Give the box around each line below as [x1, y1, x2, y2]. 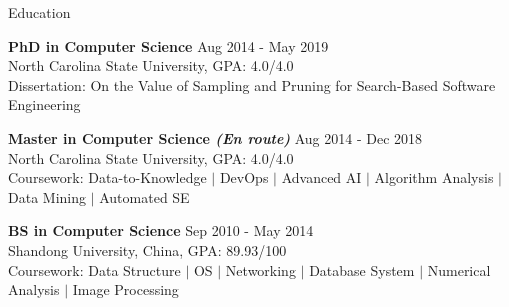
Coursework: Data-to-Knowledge [8, 167, 207, 188]
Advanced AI [281, 167, 362, 188]
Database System [309, 259, 415, 280]
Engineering [8, 94, 81, 115]
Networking [225, 259, 296, 280]
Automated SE [99, 186, 190, 207]
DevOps [219, 167, 269, 188]
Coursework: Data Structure [8, 259, 181, 280]
